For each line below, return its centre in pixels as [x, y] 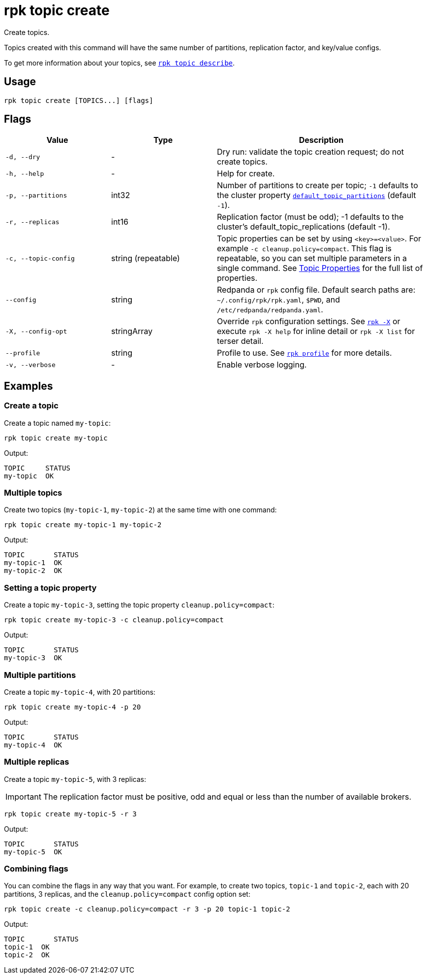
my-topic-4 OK [33, 745]
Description [321, 140]
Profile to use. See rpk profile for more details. [305, 353]
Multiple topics [33, 493]
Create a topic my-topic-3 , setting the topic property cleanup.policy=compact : [139, 605]
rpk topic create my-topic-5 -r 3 [70, 814]
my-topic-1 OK [33, 563]
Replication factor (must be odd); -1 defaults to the [310, 217]
